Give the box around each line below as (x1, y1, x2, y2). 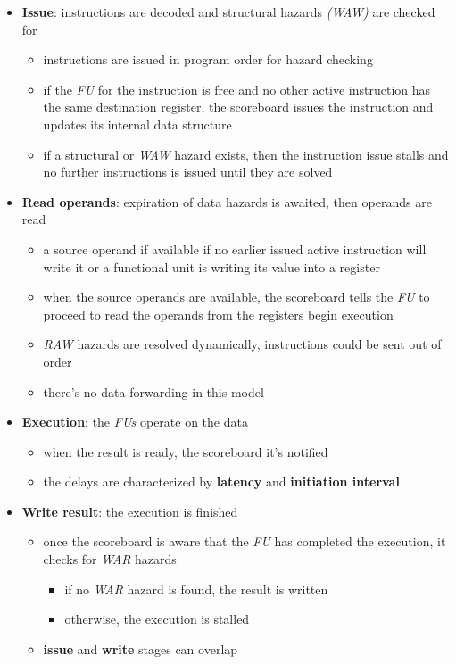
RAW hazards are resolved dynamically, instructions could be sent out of (43, 335, 442, 353)
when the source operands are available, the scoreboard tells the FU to (43, 287, 430, 306)
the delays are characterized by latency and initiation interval (43, 472, 400, 491)
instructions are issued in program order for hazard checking (43, 50, 373, 69)
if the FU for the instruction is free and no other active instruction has (43, 79, 431, 98)
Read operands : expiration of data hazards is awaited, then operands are (21, 192, 432, 211)
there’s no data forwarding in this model (43, 382, 264, 401)
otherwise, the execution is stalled (64, 610, 250, 628)
